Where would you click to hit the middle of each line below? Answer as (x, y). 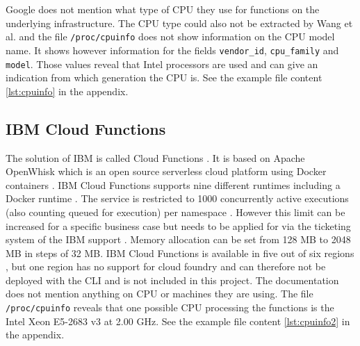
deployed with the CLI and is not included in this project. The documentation (172, 280)
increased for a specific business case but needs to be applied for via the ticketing (178, 225)
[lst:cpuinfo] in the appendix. (67, 91)
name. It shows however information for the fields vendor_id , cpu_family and (172, 50)
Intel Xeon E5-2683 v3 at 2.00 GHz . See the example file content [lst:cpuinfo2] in (178, 321)
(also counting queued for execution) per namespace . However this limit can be (175, 212)
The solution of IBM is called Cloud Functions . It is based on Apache (155, 157)
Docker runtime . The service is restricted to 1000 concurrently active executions (177, 198)
